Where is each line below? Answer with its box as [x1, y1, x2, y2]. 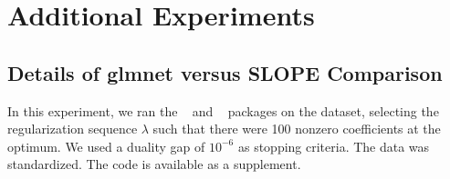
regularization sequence [7, 119, 138, 138]
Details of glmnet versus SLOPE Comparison [7, 58, 443, 86]
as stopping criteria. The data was [237, 136, 430, 155]
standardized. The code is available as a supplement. [7, 154, 301, 174]
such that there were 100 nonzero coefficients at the [152, 119, 441, 138]
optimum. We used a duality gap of [7, 136, 205, 155]
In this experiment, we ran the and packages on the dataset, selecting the [7, 101, 439, 120]
